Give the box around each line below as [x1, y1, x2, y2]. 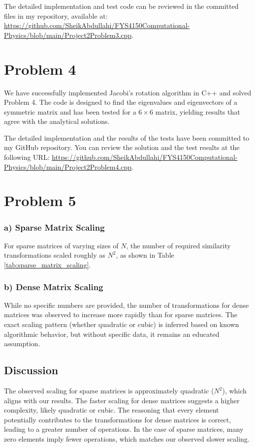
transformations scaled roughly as [4, 250, 105, 260]
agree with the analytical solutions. [4, 116, 110, 126]
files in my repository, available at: [4, 10, 108, 21]
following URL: [4, 152, 50, 162]
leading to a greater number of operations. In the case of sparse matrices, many [4, 424, 244, 434]
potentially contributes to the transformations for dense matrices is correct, [4, 414, 231, 424]
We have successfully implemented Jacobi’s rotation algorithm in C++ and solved [4, 87, 252, 97]
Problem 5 [4, 190, 76, 210]
